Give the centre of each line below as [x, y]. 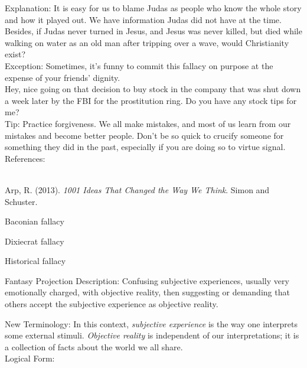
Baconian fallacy [35, 221]
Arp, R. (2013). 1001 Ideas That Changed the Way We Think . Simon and [137, 189]
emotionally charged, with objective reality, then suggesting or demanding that [147, 292]
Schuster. [21, 201]
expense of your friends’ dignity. [63, 77]
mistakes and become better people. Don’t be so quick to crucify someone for [144, 135]
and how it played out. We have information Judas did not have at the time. [143, 19]
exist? [15, 54]
